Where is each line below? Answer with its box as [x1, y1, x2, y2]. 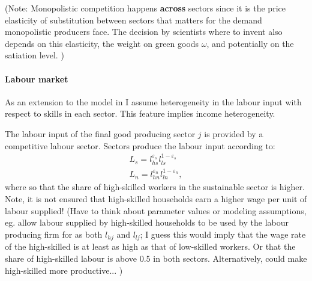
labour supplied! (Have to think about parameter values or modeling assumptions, [5, 204, 307, 217]
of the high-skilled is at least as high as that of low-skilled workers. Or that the [5, 240, 296, 253]
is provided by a [204, 127, 263, 140]
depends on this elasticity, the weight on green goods [5, 37, 199, 49]
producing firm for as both [5, 227, 103, 240]
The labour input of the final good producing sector [5, 127, 196, 140]
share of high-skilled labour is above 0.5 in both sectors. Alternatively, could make [5, 252, 307, 264]
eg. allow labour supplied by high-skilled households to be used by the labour [5, 216, 289, 229]
